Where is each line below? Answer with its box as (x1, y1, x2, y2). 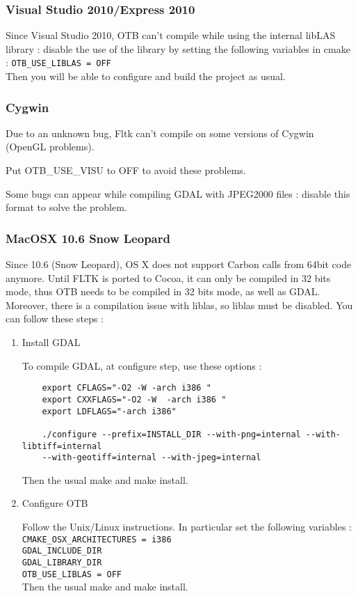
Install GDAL (22, 335, 81, 350)
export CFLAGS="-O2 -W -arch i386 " (42, 383, 211, 393)
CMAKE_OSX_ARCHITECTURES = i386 (22, 534, 172, 544)
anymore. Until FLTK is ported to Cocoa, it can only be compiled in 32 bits (6, 270, 331, 285)
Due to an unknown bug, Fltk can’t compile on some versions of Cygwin (6, 125, 314, 140)
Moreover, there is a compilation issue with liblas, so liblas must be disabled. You (6, 297, 353, 312)
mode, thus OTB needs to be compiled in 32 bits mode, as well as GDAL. (6, 284, 320, 299)
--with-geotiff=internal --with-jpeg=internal (42, 453, 261, 463)
